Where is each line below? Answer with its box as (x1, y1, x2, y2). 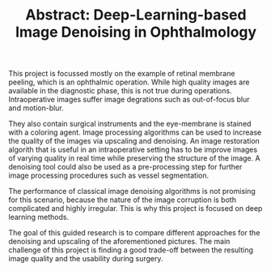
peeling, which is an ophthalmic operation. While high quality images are (8, 77, 250, 87)
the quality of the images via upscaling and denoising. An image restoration (8, 136, 260, 146)
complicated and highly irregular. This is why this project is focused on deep (8, 204, 263, 213)
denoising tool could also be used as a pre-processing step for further (8, 162, 243, 172)
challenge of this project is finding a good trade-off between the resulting (8, 245, 253, 255)
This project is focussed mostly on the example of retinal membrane (8, 69, 235, 79)
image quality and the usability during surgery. (8, 254, 163, 264)
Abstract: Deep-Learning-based (25, 6, 247, 24)
